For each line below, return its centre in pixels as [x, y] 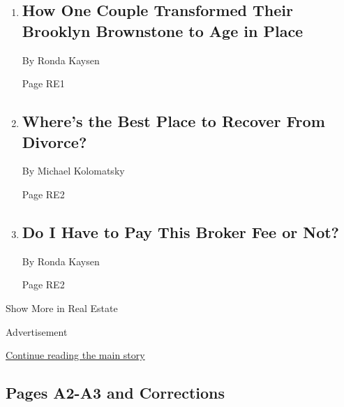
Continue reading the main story [75, 355]
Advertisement [37, 331]
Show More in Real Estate [62, 308]
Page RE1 [43, 83]
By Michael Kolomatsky [73, 171]
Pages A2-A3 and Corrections [115, 393]
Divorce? [54, 141]
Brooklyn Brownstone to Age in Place [163, 30]
